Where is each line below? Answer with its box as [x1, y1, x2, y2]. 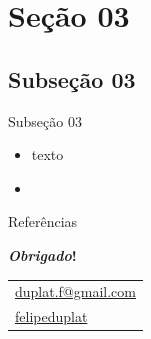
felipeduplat [15, 306, 88, 327]
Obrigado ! [8, 244, 77, 265]
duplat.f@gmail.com [15, 281, 136, 302]
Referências [8, 211, 78, 232]
